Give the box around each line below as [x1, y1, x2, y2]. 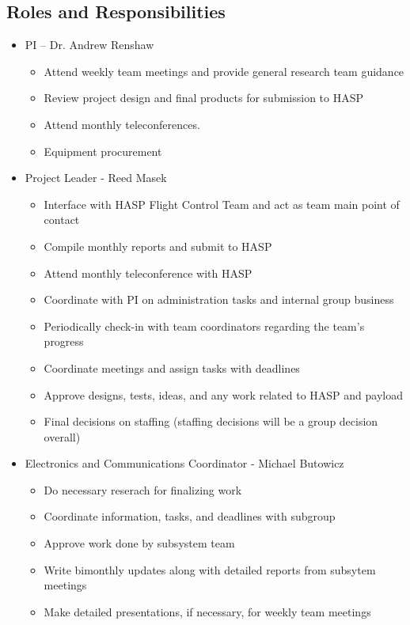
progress [44, 333, 84, 350]
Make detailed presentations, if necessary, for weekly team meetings [44, 603, 371, 619]
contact [44, 211, 80, 228]
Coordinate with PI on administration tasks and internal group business [44, 291, 394, 308]
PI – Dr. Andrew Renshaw [25, 36, 154, 53]
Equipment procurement [44, 142, 162, 159]
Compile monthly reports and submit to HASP [44, 237, 272, 254]
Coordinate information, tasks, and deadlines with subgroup [44, 508, 336, 525]
